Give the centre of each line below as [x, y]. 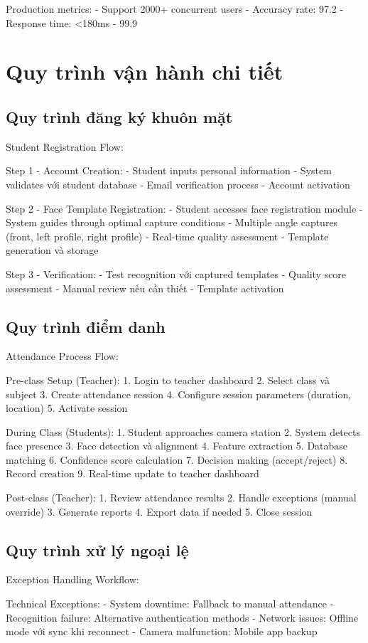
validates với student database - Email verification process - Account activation [178, 184]
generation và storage [52, 250]
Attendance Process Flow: [62, 356]
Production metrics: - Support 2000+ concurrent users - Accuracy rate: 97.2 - [175, 9]
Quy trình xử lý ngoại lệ [97, 549]
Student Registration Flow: [65, 146]
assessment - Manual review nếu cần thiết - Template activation [145, 288]
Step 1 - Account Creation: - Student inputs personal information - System [169, 170]
